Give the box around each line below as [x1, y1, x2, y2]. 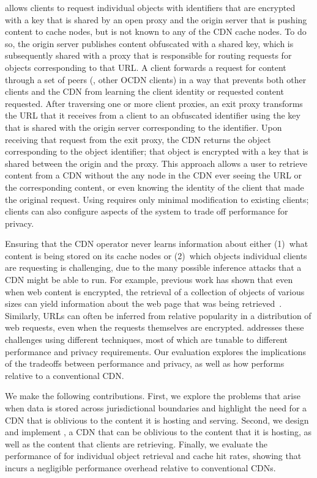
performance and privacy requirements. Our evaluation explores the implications [5, 345, 307, 358]
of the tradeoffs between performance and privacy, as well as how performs [5, 357, 285, 370]
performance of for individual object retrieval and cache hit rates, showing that [5, 449, 302, 462]
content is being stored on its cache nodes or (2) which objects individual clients [5, 249, 307, 262]
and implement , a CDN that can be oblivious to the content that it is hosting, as [5, 425, 311, 438]
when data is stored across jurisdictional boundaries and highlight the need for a [5, 402, 307, 414]
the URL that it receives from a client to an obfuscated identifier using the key [5, 109, 300, 122]
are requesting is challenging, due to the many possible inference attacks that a [5, 261, 302, 274]
